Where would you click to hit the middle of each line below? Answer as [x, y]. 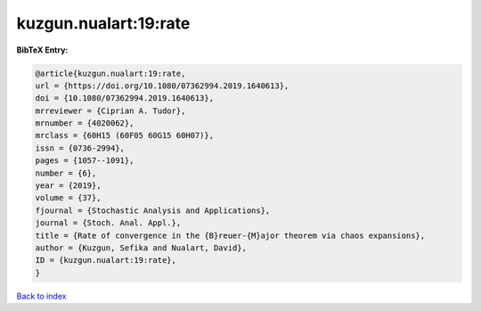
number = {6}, [66, 173]
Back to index [41, 296]
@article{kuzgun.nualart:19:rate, [110, 73]
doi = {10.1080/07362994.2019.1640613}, [124, 98]
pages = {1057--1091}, [85, 161]
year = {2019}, [68, 186]
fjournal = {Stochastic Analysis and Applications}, [153, 210]
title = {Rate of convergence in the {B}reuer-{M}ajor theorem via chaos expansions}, [230, 235]
